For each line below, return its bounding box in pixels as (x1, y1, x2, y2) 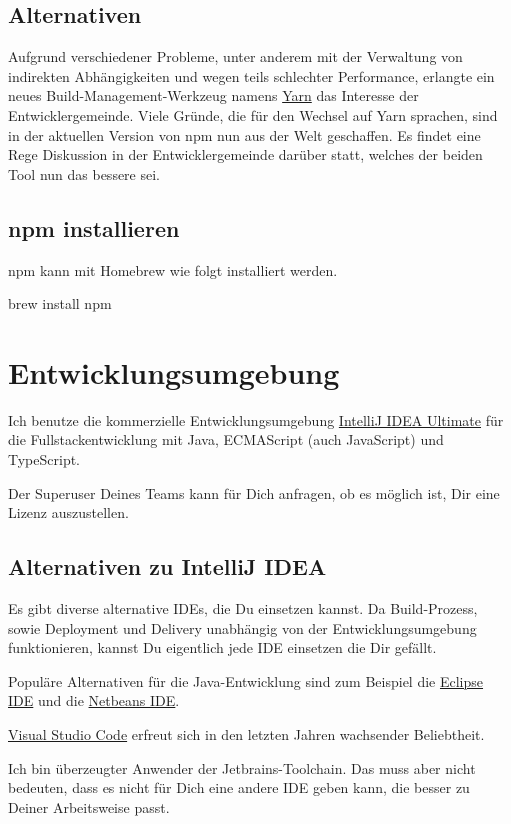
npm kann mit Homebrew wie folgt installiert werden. (8, 259, 338, 280)
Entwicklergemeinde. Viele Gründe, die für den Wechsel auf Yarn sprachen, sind (8, 104, 498, 125)
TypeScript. (8, 449, 81, 470)
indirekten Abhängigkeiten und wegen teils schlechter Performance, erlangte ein (8, 65, 495, 86)
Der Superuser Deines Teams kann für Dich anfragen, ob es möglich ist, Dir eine (8, 482, 500, 503)
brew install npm (8, 293, 112, 314)
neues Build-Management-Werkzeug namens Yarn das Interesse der (8, 85, 419, 106)
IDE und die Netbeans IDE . (8, 690, 180, 711)
